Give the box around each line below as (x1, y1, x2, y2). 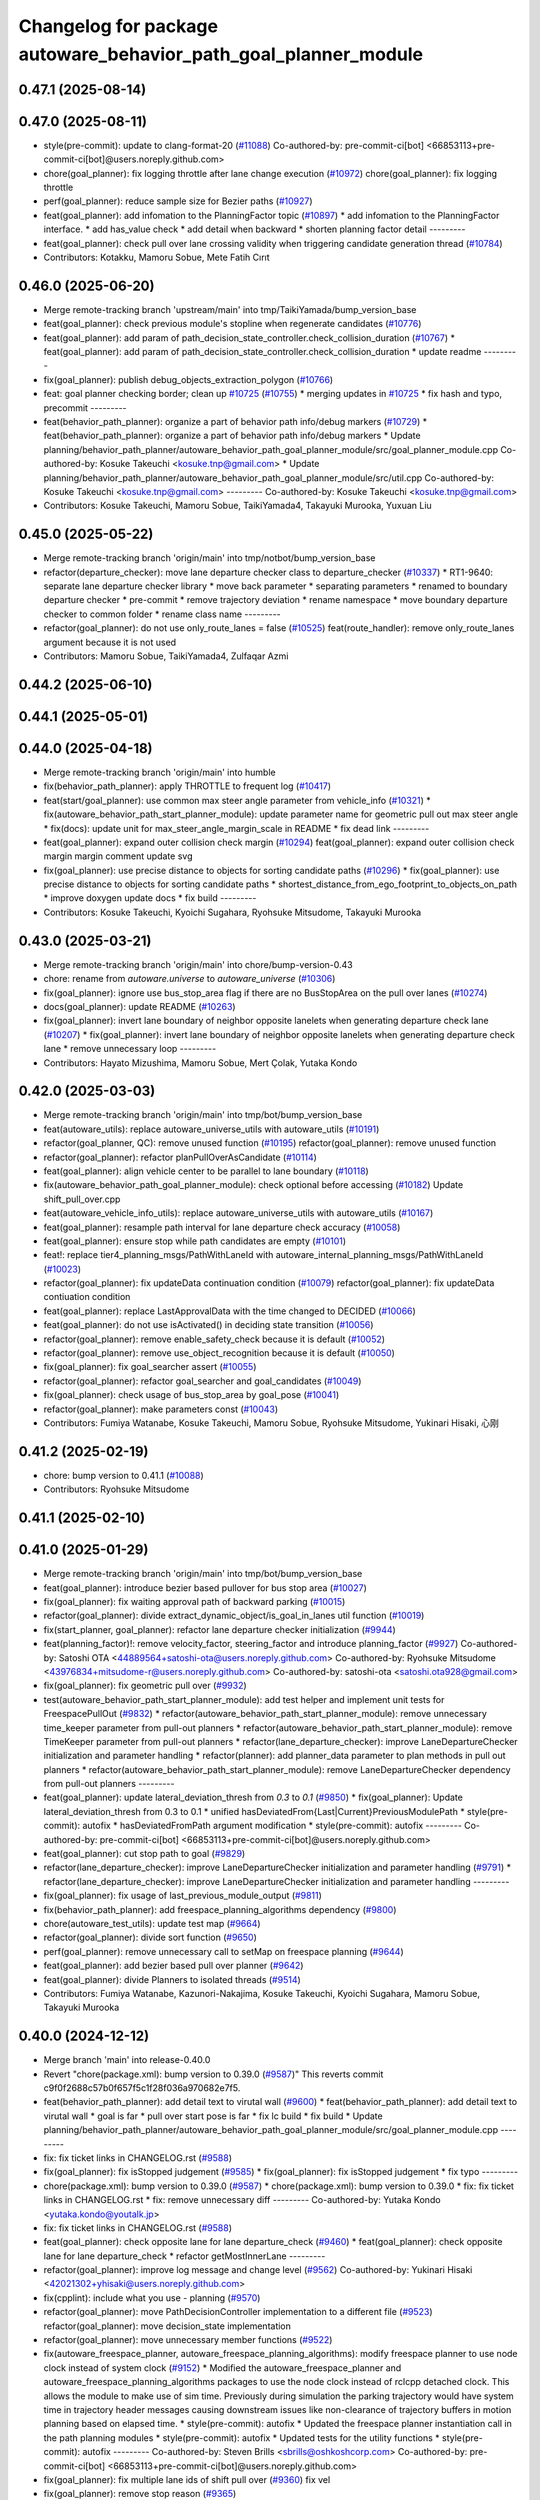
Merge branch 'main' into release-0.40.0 (43, 2054, 211, 2066)
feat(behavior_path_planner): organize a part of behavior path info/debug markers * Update (43, 430, 421, 442)
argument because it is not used (43, 636, 177, 648)
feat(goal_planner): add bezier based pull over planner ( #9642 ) (43, 1960, 304, 1972)
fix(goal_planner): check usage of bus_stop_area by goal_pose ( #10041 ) (43, 1389, 340, 1401)
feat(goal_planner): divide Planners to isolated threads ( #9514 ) (43, 1973, 302, 1985)
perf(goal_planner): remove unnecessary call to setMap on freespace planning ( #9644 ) (43, 1945, 404, 1957)
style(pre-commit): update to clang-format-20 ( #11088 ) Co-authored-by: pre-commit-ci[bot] (43, 139, 425, 151)
